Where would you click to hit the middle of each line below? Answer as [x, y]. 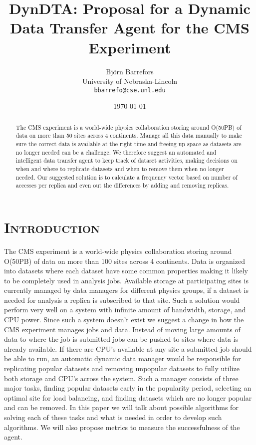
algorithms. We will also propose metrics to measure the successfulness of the [122, 427]
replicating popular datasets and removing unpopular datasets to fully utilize [122, 368]
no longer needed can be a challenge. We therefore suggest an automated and [116, 152]
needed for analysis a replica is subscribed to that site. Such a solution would [122, 300]
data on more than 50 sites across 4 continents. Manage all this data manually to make [129, 135]
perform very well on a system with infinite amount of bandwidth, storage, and [125, 310]
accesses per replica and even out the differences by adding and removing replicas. [122, 185]
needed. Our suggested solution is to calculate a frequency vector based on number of [127, 177]
